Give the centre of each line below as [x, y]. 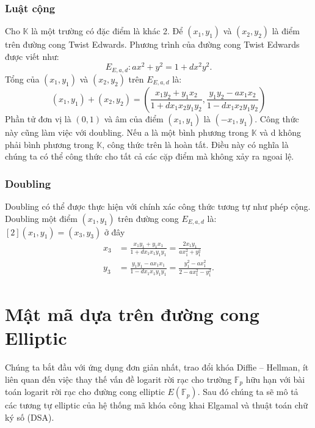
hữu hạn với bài [275, 379]
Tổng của [22, 79]
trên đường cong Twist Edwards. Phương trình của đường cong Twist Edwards [152, 44]
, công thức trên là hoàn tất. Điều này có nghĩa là [195, 144]
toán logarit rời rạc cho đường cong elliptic [85, 392]
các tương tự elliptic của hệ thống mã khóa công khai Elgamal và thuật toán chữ [157, 405]
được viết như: [32, 56]
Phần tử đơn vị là [38, 118]
